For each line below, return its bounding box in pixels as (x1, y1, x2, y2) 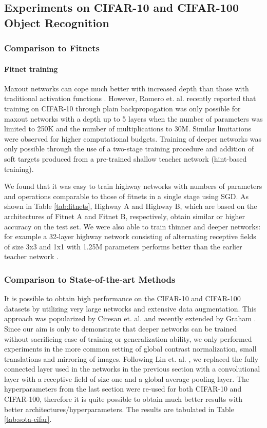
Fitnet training (4, 63, 58, 74)
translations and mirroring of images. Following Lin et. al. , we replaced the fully (4, 353, 259, 364)
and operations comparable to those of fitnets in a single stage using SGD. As (4, 190, 249, 201)
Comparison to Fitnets (4, 42, 100, 54)
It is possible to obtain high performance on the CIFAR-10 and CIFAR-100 (4, 293, 241, 304)
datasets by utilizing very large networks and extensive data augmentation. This (4, 303, 257, 314)
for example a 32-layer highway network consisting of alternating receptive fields (4, 231, 256, 242)
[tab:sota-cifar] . (4, 414, 52, 424)
